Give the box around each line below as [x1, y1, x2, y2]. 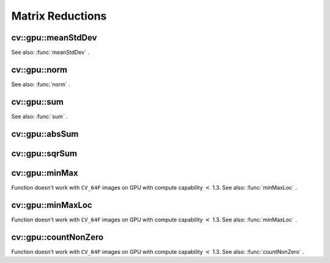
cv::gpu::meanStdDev [11, 32, 97, 43]
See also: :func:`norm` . [11, 80, 70, 88]
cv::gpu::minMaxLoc [11, 199, 93, 210]
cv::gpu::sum [11, 97, 64, 107]
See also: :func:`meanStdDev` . [11, 49, 90, 56]
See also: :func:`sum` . [11, 113, 68, 120]
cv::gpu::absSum [11, 128, 79, 139]
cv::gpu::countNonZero [11, 232, 104, 242]
